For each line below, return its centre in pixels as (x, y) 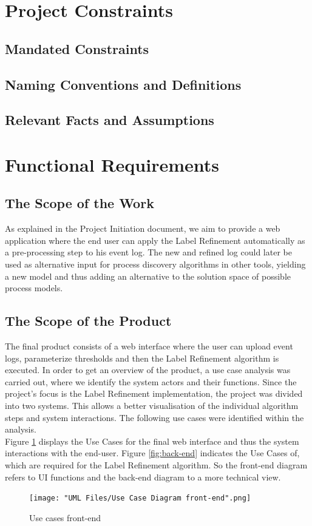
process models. (34, 288)
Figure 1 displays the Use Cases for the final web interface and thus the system (152, 441)
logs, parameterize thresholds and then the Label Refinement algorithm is (142, 358)
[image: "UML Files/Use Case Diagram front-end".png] (140, 498)
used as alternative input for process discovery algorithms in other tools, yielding (155, 264)
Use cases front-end (65, 517)
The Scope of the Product (88, 321)
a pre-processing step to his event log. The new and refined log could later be (148, 252)
